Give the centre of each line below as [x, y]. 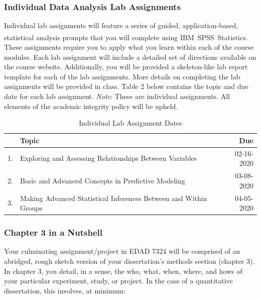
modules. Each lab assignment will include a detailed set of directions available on [130, 57]
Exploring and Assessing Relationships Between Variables [108, 158]
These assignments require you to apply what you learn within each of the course [129, 47]
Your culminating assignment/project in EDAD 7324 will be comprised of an [122, 251]
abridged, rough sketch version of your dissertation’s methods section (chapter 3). [129, 261]
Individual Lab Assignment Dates [130, 123]
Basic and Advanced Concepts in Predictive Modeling [102, 180]
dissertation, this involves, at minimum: [65, 290]
